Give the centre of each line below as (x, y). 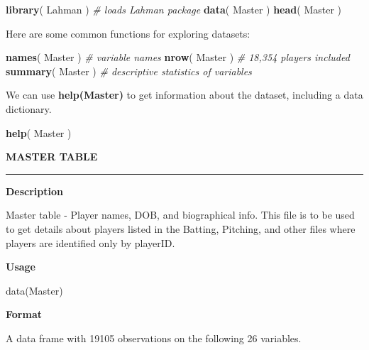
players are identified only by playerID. (90, 242)
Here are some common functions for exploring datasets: (128, 33)
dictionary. (29, 108)
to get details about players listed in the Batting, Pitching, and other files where (181, 228)
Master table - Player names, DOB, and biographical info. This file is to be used (180, 215)
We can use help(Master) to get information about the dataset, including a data (184, 95)
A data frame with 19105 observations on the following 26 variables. (154, 338)
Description (35, 191)
